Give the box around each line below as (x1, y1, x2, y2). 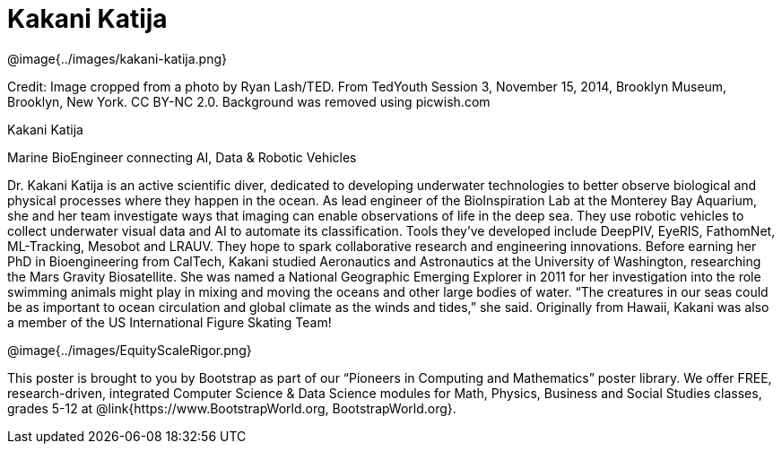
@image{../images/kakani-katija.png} (7, 50, 227, 66)
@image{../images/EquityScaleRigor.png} (7, 342, 252, 358)
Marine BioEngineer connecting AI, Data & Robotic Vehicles (7, 149, 357, 165)
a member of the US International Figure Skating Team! (7, 314, 332, 330)
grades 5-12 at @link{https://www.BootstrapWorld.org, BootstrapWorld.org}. (7, 400, 456, 416)
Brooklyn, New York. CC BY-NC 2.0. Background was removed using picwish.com (7, 93, 491, 109)
